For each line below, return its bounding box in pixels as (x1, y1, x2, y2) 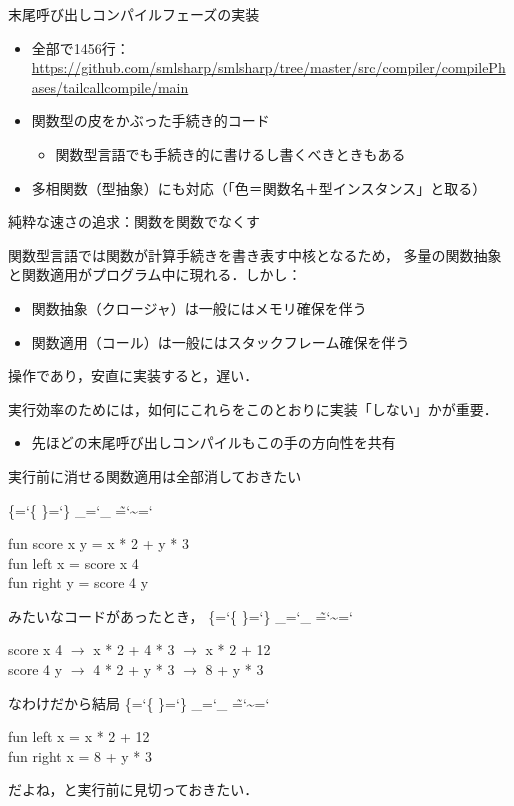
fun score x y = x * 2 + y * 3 (8, 533, 189, 554)
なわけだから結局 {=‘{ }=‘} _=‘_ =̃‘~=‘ (8, 692, 270, 713)
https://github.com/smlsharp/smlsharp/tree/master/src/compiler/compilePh (31, 57, 506, 78)
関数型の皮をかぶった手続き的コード (31, 110, 270, 131)
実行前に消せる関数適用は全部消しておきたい (8, 465, 302, 486)
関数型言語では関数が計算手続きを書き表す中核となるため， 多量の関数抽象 (8, 244, 502, 265)
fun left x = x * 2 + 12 (8, 726, 150, 747)
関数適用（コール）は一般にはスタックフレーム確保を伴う (31, 331, 410, 352)
